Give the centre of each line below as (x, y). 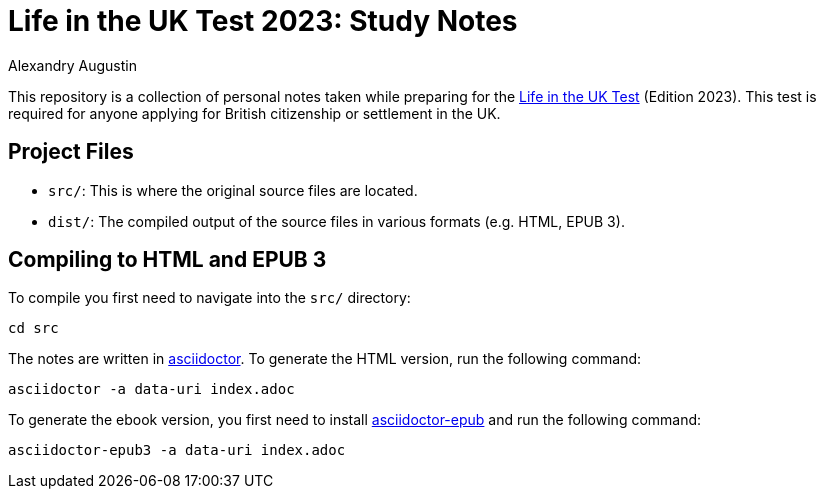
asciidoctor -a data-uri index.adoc (151, 389)
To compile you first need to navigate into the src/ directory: (209, 298)
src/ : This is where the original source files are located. (233, 190)
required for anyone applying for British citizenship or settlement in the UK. (254, 113)
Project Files (71, 152)
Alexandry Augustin (72, 65)
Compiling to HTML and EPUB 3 (167, 260)
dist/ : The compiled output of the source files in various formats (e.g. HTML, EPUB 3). (336, 221)
